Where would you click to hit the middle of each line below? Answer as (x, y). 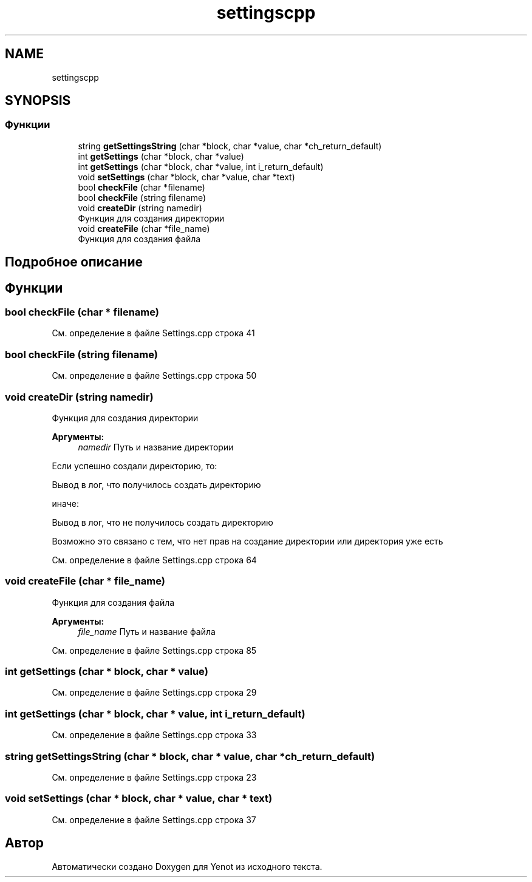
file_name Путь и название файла (147, 631)
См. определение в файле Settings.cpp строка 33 (154, 735)
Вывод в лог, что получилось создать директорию (156, 484)
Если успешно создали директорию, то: (135, 466)
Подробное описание (74, 262)
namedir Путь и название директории (156, 447)
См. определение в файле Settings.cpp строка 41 (153, 333)
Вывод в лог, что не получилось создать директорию (162, 522)
